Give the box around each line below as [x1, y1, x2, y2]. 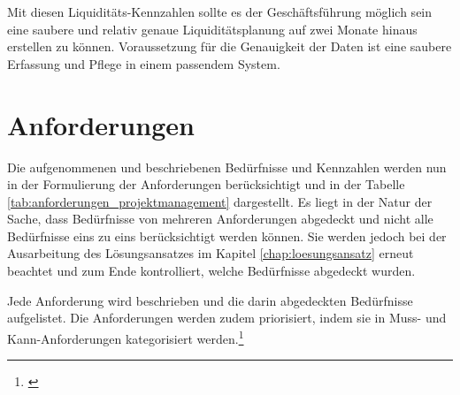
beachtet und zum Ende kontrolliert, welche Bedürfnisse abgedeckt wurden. [7, 262, 416, 280]
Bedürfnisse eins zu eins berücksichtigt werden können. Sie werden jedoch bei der [7, 226, 447, 245]
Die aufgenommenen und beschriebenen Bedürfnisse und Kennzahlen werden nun [7, 157, 447, 176]
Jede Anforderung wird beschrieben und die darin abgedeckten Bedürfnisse [7, 291, 413, 309]
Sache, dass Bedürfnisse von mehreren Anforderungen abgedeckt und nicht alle [7, 209, 433, 228]
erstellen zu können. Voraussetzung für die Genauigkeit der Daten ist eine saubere [7, 37, 452, 56]
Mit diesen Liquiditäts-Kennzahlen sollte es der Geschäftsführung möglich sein [7, 3, 433, 20]
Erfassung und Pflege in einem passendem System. [7, 54, 280, 72]
